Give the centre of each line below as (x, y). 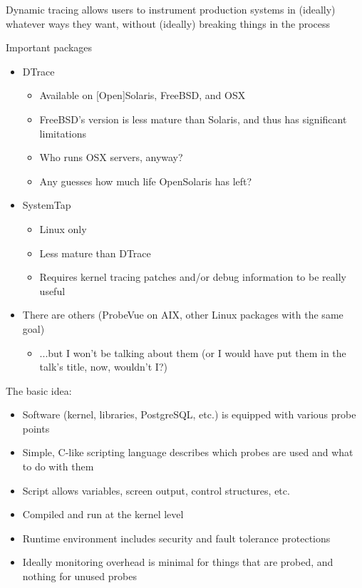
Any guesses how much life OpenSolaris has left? (146, 181)
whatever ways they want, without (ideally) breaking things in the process (168, 23)
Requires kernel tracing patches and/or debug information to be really (193, 277)
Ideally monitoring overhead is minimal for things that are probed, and (178, 562)
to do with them (58, 466)
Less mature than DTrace (95, 253)
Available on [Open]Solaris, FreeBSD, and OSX (143, 95)
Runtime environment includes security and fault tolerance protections (176, 538)
